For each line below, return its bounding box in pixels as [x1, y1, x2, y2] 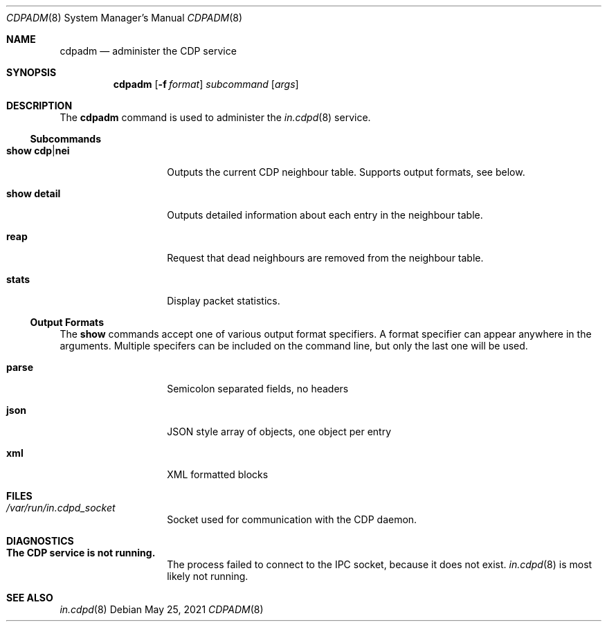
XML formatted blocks [167, 469, 269, 480]
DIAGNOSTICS [6, 535, 74, 547]
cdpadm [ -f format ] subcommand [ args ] [113, 78, 299, 90]
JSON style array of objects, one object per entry [167, 426, 392, 437]
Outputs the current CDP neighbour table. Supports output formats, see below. [167, 166, 525, 178]
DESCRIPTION [6, 100, 73, 111]
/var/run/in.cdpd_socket [6, 502, 116, 514]
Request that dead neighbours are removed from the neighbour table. [167, 252, 484, 264]
